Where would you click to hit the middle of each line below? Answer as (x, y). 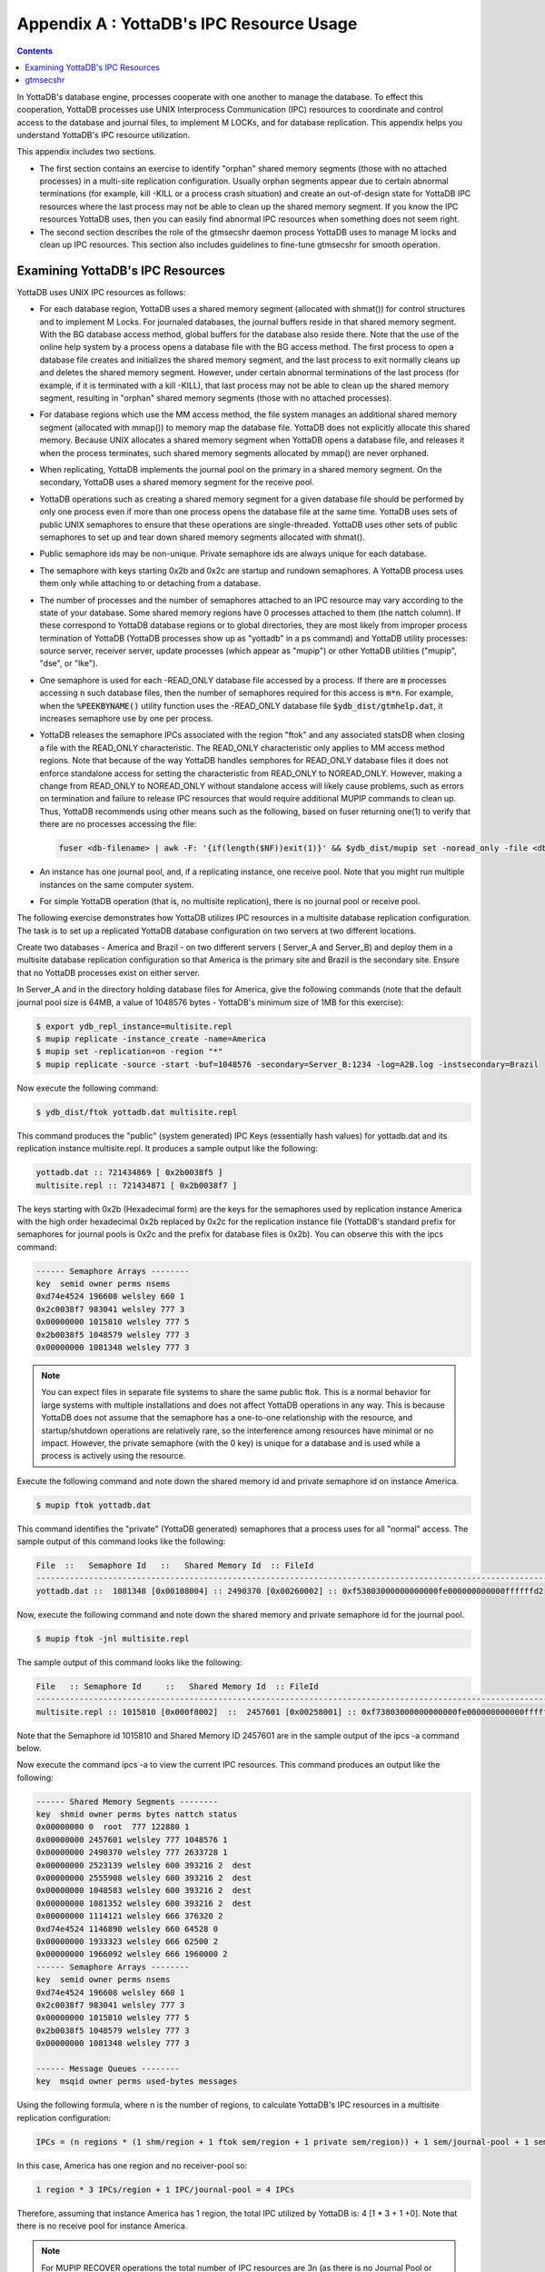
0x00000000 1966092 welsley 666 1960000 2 (132, 1954)
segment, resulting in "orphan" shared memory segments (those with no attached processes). (216, 398)
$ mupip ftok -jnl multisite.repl (113, 1639)
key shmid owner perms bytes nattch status (137, 1814)
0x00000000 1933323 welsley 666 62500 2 (127, 1942)
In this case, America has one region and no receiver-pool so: (132, 2165)
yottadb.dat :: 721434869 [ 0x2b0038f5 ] (129, 1173)
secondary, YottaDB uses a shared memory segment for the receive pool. (177, 483)
